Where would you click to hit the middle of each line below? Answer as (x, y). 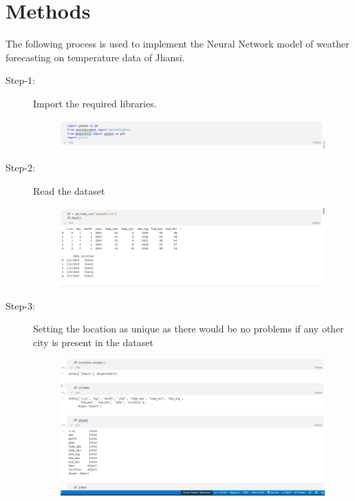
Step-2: (20, 168)
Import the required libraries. (95, 103)
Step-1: (20, 80)
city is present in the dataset (93, 342)
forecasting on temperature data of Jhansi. (95, 57)
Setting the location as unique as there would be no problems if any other (189, 329)
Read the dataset (69, 190)
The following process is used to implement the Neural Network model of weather (177, 44)
